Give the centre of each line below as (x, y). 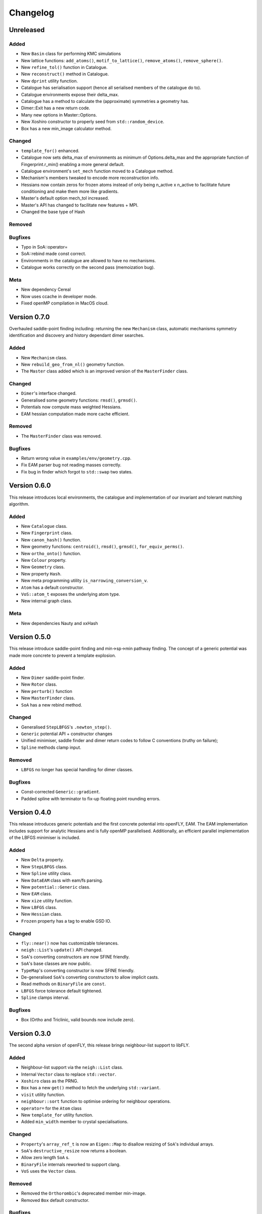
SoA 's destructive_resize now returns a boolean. (74, 1150)
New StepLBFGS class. (44, 866)
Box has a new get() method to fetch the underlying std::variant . (91, 1088)
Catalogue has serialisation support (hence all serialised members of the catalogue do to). (111, 88)
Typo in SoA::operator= (44, 247)
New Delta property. (42, 860)
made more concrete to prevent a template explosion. (63, 655)
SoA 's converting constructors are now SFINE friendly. (75, 957)
